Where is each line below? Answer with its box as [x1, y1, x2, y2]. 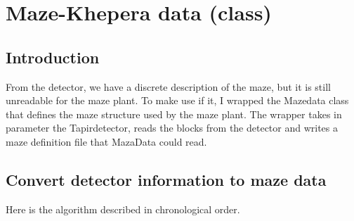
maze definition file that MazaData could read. [6, 134, 207, 149]
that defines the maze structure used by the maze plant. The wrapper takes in [6, 106, 342, 121]
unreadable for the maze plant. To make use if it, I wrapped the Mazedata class [6, 93, 349, 108]
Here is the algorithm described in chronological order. [6, 201, 240, 216]
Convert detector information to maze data [6, 168, 327, 190]
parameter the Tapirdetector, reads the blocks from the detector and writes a [6, 120, 339, 135]
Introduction [6, 46, 100, 68]
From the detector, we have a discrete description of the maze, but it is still [6, 79, 331, 94]
